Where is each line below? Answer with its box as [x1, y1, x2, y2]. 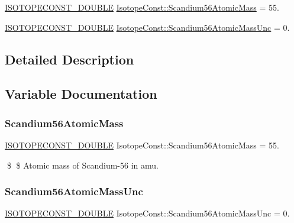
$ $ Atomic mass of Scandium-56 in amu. [7, 159, 159, 171]
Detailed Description [5, 50, 134, 68]
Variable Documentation [5, 85, 157, 103]
